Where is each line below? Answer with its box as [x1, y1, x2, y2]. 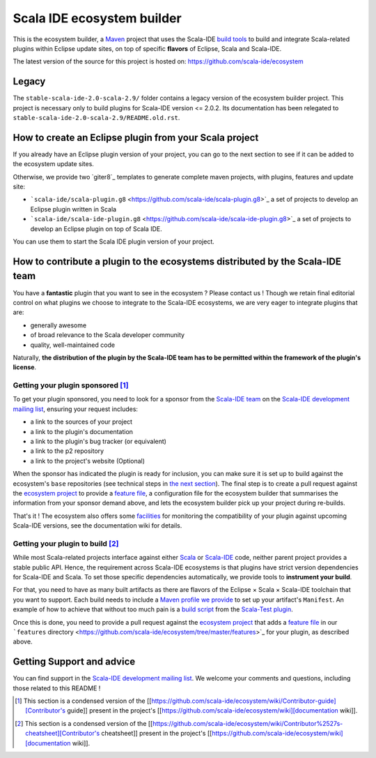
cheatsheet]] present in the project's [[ [101, 729, 212, 738]
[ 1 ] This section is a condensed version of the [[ [15, 697, 152, 705]
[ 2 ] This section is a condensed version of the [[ [15, 719, 153, 727]
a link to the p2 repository [30, 447, 104, 455]
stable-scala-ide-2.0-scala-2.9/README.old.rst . [13, 114, 180, 122]
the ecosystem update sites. [13, 160, 94, 168]
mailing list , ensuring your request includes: [13, 405, 139, 413]
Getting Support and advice [13, 656, 136, 668]
